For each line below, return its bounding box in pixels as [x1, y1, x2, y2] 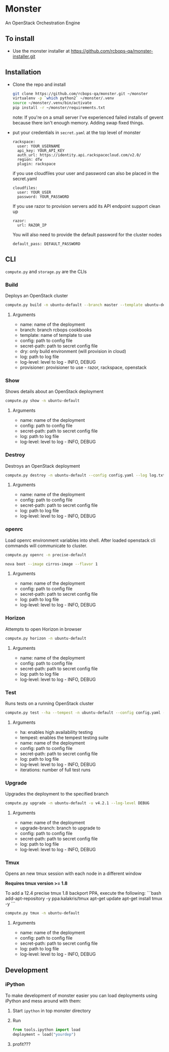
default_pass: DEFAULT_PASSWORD [12, 241, 80, 247]
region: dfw [17, 157, 42, 162]
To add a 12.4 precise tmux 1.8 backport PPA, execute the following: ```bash [5, 890, 162, 896]
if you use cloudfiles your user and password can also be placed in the [12, 170, 159, 177]
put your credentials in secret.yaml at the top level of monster [12, 129, 141, 136]
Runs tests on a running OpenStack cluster [5, 700, 94, 706]
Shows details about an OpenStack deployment [5, 388, 104, 394]
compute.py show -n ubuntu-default [5, 398, 80, 404]
